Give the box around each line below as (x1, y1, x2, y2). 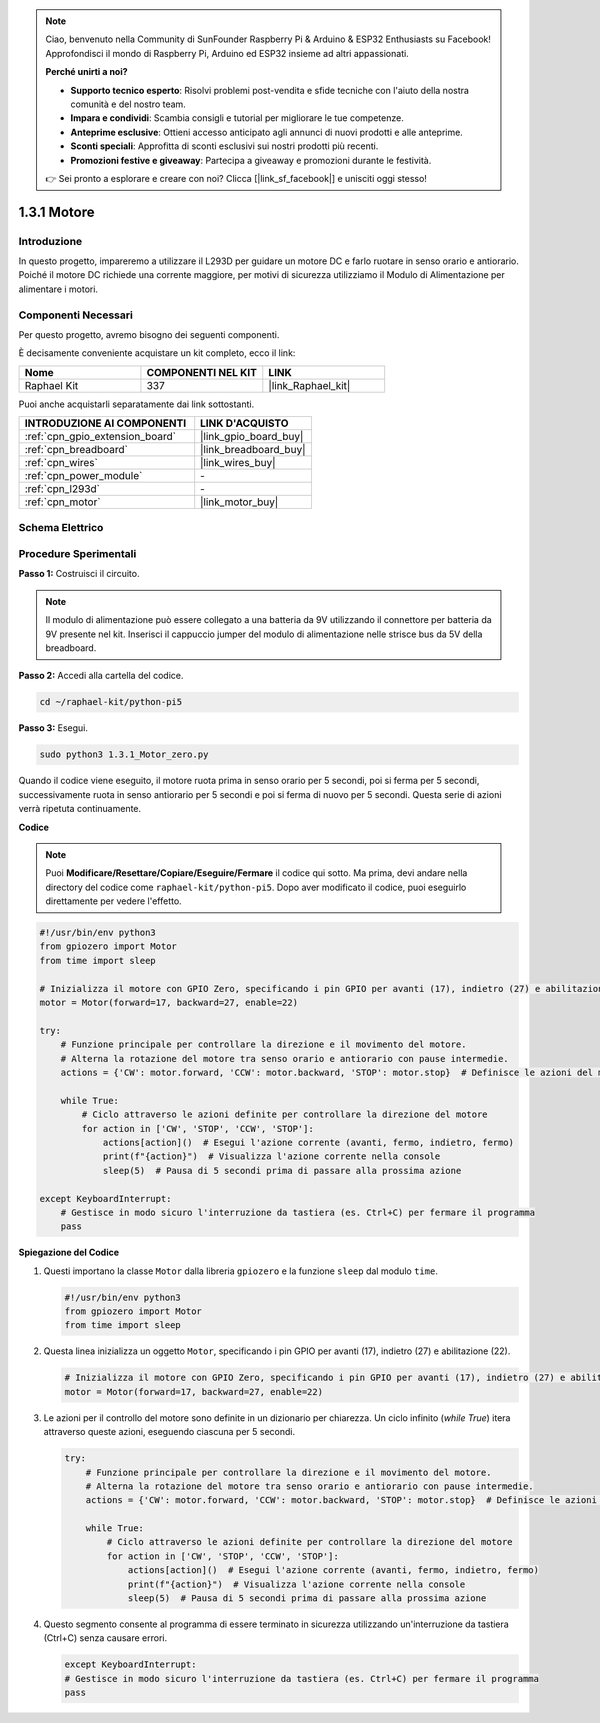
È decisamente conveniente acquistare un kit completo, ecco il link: (18, 347, 296, 359)
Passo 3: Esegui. (18, 722, 89, 734)
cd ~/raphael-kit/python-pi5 (39, 696, 183, 708)
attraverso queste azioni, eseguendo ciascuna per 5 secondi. (43, 1426, 295, 1438)
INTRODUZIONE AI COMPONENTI (24, 416, 187, 430)
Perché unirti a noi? (45, 66, 129, 78)
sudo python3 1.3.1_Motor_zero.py (39, 749, 209, 760)
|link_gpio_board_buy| (200, 430, 304, 444)
